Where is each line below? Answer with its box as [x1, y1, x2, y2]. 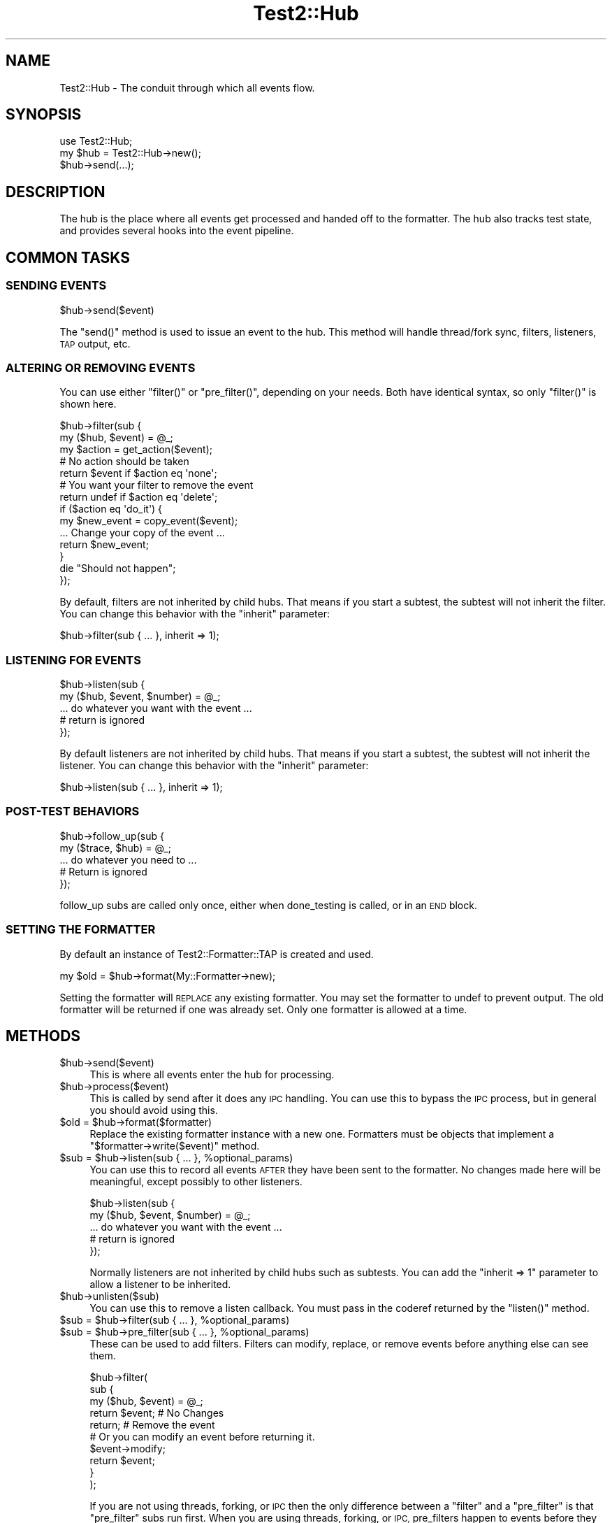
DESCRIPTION [6, 183, 105, 201]
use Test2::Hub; [59, 135, 133, 148]
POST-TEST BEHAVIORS [6, 804, 140, 819]
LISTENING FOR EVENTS [6, 652, 141, 667]
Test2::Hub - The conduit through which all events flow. [59, 81, 315, 94]
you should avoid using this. [89, 1104, 218, 1117]
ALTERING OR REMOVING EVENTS [6, 360, 196, 375]
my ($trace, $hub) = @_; [59, 841, 171, 854]
